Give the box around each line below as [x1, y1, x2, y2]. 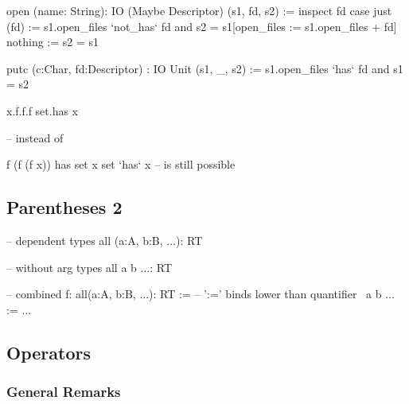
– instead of [6, 129, 64, 146]
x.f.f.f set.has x [6, 102, 79, 118]
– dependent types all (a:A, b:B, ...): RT [6, 231, 203, 248]
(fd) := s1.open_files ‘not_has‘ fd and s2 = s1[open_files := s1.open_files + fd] [6, 17, 397, 34]
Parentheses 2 [6, 195, 123, 219]
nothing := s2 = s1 [6, 33, 99, 50]
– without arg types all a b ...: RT [6, 258, 172, 275]
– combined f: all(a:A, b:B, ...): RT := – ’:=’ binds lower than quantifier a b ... [6, 286, 395, 302]
